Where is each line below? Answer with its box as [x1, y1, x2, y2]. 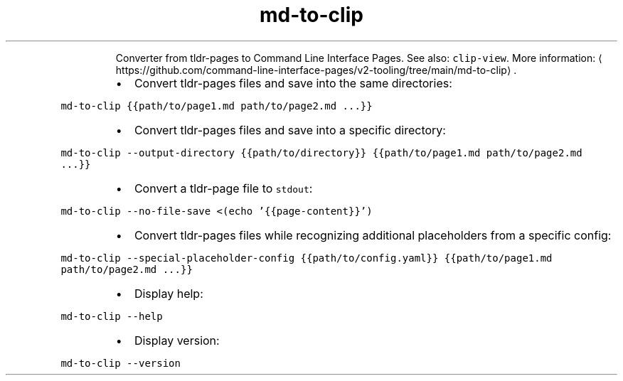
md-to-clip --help [60, 310, 163, 322]
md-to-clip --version [60, 357, 181, 369]
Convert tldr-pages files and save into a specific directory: [134, 122, 446, 137]
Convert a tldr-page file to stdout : [134, 181, 313, 195]
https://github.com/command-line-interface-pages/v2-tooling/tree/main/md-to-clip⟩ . [115, 63, 517, 76]
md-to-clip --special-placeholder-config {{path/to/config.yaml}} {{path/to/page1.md [60, 252, 553, 264]
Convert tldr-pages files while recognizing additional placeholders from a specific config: [134, 227, 612, 242]
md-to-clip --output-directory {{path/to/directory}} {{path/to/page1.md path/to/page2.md [60, 146, 582, 159]
